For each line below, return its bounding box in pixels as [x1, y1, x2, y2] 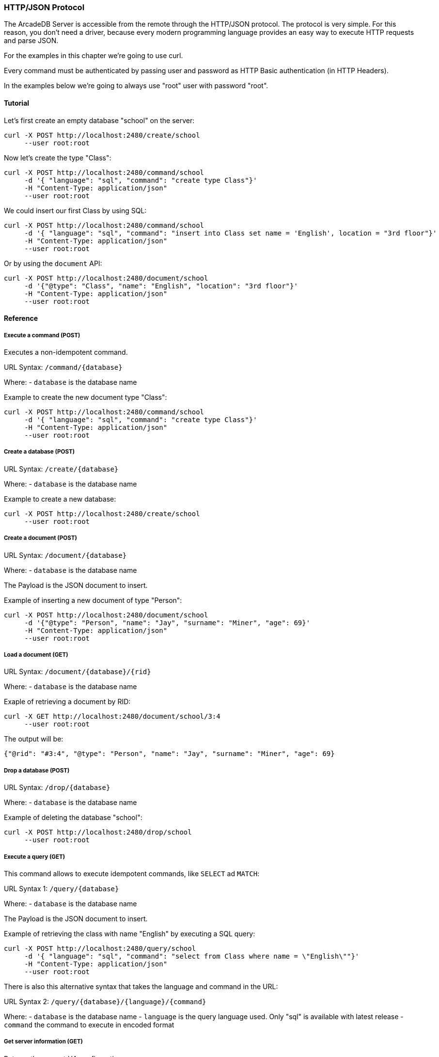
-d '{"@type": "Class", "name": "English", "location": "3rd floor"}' [24, 282, 298, 290]
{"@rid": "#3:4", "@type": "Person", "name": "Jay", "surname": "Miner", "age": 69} [4, 750, 335, 758]
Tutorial [4, 98, 30, 107]
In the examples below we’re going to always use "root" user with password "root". [4, 81, 268, 90]
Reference [4, 314, 38, 323]
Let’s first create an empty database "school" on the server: [4, 116, 195, 125]
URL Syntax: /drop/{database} [4, 783, 110, 792]
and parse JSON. [4, 36, 59, 45]
